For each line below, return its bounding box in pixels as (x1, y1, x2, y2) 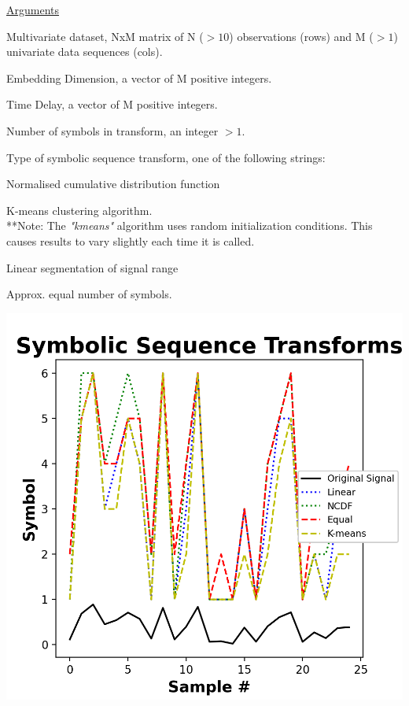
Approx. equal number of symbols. (6, 286, 172, 302)
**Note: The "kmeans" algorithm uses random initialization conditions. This (6, 217, 373, 234)
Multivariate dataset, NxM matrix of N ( (6, 28, 204, 44)
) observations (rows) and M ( (229, 28, 374, 44)
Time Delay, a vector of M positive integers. (6, 96, 218, 113)
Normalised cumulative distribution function (6, 176, 220, 192)
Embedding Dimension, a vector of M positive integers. (6, 69, 272, 86)
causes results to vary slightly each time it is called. (6, 232, 255, 249)
